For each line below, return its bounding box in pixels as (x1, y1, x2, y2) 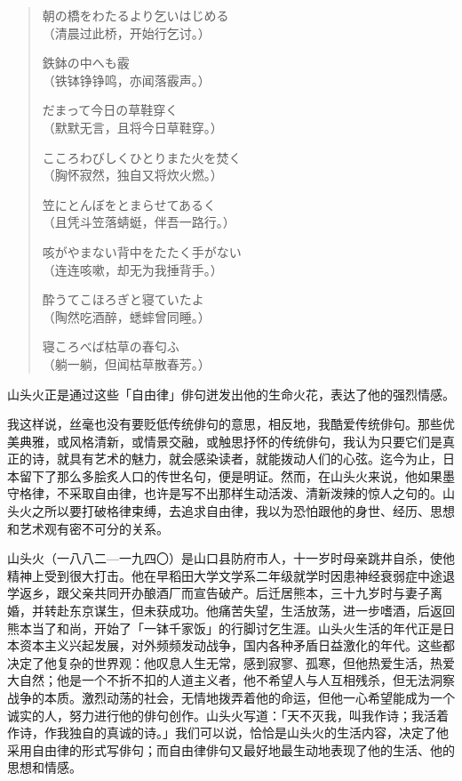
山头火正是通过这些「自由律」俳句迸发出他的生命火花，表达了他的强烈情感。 (7, 384, 455, 403)
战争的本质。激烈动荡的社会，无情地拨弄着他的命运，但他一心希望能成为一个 (7, 688, 455, 706)
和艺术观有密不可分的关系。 (7, 519, 169, 537)
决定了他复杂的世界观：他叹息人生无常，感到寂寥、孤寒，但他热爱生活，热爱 (7, 653, 455, 672)
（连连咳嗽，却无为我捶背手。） (42, 260, 223, 278)
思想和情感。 (7, 758, 82, 777)
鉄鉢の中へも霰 (42, 53, 130, 72)
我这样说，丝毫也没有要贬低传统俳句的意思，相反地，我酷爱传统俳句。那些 (7, 415, 442, 433)
